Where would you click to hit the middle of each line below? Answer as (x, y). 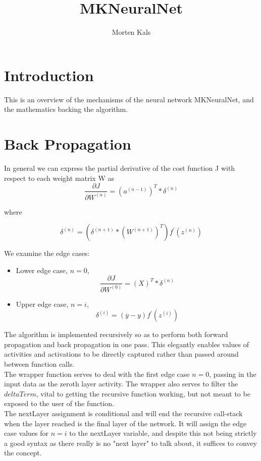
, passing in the (233, 374)
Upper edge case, (42, 304)
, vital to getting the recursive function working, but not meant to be (143, 393)
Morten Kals (131, 32)
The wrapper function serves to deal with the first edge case (97, 374)
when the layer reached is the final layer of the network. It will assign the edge (125, 423)
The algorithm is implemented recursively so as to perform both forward (116, 334)
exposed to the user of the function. (59, 403)
